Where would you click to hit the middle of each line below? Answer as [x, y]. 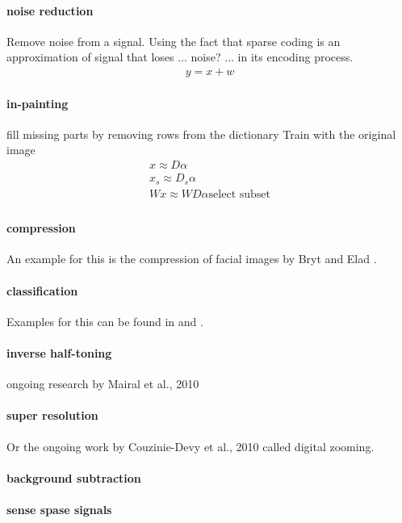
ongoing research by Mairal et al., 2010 [103, 384]
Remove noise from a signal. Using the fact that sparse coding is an [174, 41]
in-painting [38, 103]
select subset [239, 194]
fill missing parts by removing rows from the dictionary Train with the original [201, 134]
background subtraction [74, 477]
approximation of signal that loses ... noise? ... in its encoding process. [180, 57]
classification [42, 290]
